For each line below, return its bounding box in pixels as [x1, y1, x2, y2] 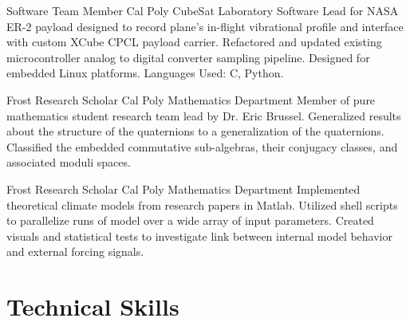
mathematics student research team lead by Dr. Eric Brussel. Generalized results [6, 107, 401, 124]
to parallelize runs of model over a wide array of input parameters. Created [6, 212, 374, 229]
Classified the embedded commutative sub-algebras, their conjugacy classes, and [6, 138, 398, 155]
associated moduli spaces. [6, 154, 131, 171]
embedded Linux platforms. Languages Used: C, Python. [6, 65, 284, 81]
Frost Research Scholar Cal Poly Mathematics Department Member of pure [6, 91, 376, 108]
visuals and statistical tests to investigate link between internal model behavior [6, 227, 392, 244]
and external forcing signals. [6, 243, 144, 260]
